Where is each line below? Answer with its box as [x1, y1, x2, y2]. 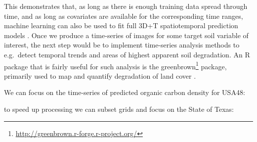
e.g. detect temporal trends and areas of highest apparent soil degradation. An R [4, 49, 250, 59]
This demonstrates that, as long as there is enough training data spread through [4, 1, 248, 11]
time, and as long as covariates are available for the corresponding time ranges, [4, 10, 243, 21]
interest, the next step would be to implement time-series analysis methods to [4, 40, 240, 50]
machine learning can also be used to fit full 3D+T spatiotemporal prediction [4, 20, 238, 31]
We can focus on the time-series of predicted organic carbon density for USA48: [4, 87, 245, 97]
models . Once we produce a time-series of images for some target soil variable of [4, 30, 249, 40]
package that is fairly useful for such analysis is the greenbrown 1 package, [4, 59, 227, 71]
